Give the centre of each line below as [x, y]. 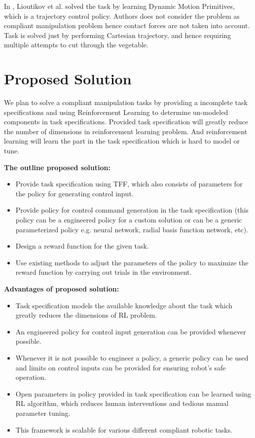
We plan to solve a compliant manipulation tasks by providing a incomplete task [126, 102]
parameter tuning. [43, 413]
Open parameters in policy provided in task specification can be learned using [133, 393]
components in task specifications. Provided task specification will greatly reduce [126, 122]
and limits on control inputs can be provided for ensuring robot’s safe [121, 367]
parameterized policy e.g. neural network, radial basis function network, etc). [132, 229]
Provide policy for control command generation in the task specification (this [132, 210]
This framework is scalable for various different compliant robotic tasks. [124, 429]
